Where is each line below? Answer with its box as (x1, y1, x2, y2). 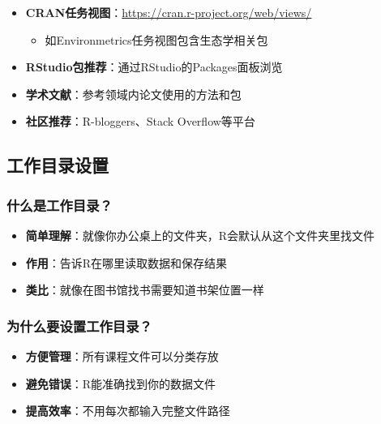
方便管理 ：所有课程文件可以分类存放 (25, 347, 219, 364)
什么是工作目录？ (6, 195, 113, 215)
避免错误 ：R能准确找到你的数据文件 (25, 375, 216, 392)
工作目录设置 (6, 152, 109, 178)
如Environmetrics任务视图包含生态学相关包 (45, 31, 268, 48)
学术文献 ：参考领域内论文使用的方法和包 (25, 85, 242, 102)
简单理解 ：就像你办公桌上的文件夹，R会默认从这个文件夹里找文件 (25, 226, 375, 243)
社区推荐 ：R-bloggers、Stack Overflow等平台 (25, 113, 255, 130)
